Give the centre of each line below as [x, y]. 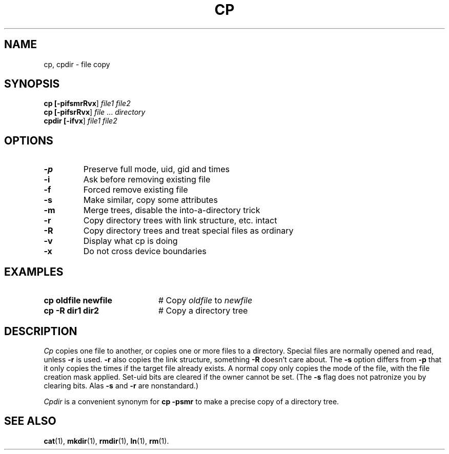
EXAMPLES [34, 272]
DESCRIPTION [41, 331]
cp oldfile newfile [78, 301]
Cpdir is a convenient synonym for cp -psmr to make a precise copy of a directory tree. [191, 401]
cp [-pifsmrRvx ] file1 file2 [87, 104]
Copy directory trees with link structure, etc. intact [180, 221]
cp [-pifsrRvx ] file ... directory [95, 112]
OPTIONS [29, 140]
